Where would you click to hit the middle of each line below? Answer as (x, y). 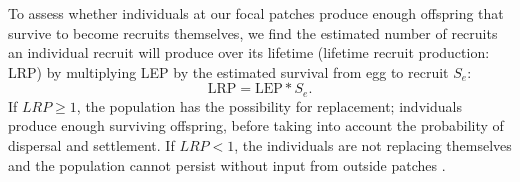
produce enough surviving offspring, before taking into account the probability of (256, 125)
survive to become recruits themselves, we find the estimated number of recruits (253, 32)
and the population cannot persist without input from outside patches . (227, 164)
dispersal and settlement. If (91, 145)
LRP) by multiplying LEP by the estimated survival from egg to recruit (228, 71)
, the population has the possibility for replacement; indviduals (269, 105)
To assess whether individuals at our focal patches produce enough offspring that (256, 13)
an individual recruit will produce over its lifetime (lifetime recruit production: (249, 52)
